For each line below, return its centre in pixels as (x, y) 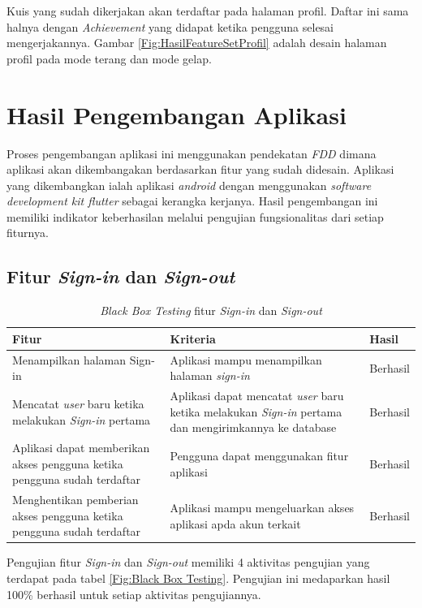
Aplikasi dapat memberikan (81, 448)
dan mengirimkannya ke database (253, 427)
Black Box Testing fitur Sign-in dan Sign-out (211, 310)
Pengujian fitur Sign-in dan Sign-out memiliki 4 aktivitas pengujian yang (188, 562)
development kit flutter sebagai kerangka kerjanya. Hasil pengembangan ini (192, 201)
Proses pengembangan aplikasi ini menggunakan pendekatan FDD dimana (192, 153)
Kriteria (193, 338)
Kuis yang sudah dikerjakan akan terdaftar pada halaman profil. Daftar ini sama (208, 11)
